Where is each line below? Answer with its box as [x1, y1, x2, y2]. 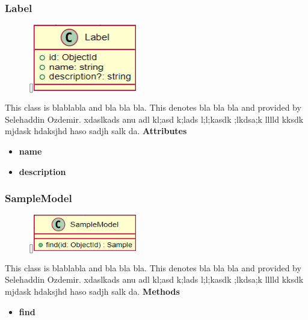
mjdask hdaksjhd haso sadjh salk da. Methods [5, 285, 180, 297]
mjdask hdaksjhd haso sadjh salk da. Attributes [5, 125, 187, 137]
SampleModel [5, 191, 72, 206]
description [19, 165, 66, 177]
